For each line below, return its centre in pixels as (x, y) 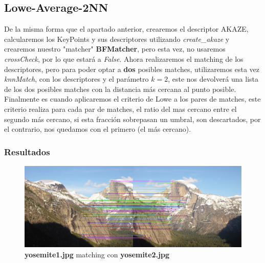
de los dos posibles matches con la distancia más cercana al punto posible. (120, 89)
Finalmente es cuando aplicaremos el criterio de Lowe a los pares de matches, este (132, 99)
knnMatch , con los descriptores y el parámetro (76, 79)
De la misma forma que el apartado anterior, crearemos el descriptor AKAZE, (126, 29)
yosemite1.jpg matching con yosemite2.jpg (97, 254)
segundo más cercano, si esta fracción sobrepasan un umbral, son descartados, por (132, 119)
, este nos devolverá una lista (213, 79)
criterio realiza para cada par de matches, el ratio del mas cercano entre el (120, 109)
